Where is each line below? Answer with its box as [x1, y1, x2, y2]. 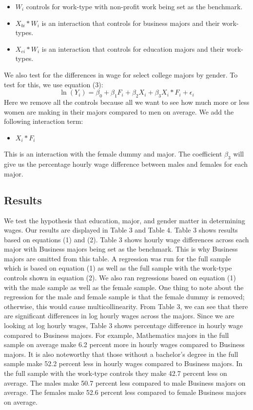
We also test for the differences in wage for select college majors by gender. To [4, 69, 238, 79]
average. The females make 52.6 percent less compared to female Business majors [4, 387, 246, 397]
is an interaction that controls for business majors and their [41, 18, 220, 28]
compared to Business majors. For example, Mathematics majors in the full [4, 330, 229, 340]
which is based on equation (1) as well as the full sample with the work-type [4, 263, 232, 273]
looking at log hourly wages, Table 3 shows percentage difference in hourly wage [4, 320, 243, 331]
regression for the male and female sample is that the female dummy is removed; [4, 292, 245, 302]
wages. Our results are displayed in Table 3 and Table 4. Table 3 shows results [4, 225, 238, 235]
